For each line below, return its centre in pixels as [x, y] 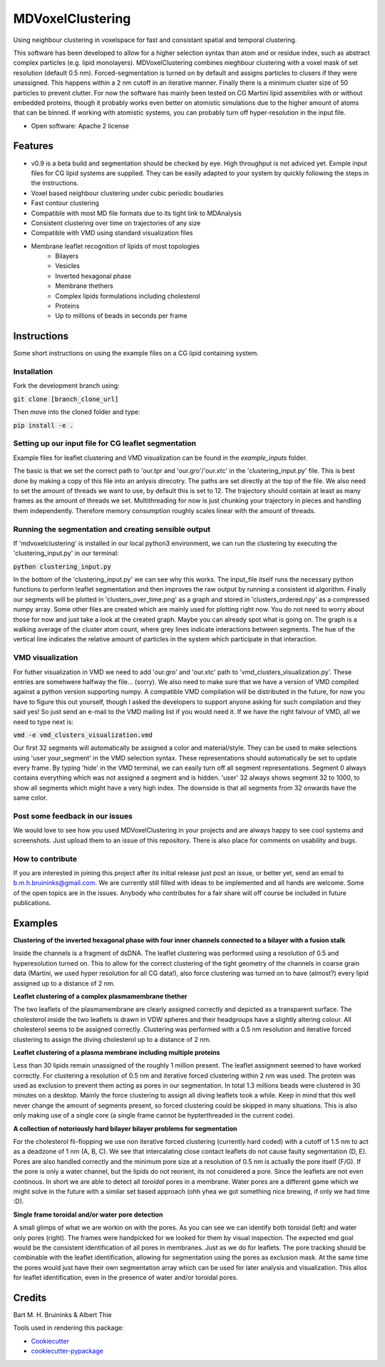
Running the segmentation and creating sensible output [112, 529]
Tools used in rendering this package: [68, 1328]
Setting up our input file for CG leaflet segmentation [105, 443]
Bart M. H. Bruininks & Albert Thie [62, 1315]
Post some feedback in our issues [73, 816]
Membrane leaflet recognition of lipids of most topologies [115, 246]
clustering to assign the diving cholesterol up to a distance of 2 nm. [112, 1039]
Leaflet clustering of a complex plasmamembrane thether [101, 996]
